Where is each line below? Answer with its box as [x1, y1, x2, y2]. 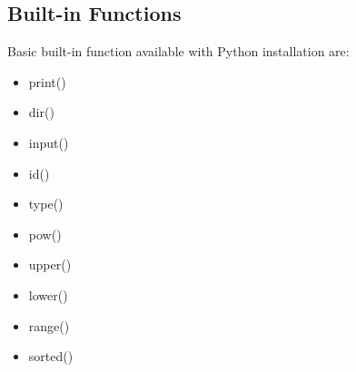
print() [28, 72, 66, 91]
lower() [28, 285, 68, 304]
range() [28, 316, 70, 335]
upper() [28, 255, 72, 274]
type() [28, 194, 64, 213]
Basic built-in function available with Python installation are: [7, 42, 350, 61]
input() [28, 132, 69, 152]
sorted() [28, 347, 74, 366]
